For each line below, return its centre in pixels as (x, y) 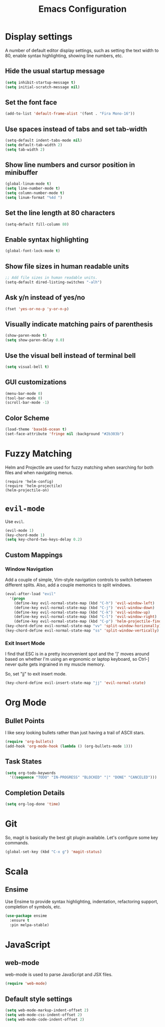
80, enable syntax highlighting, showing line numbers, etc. (64, 56)
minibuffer (22, 173)
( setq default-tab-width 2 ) (34, 145)
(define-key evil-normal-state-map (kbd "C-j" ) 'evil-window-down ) (84, 608)
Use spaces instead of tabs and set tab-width (76, 129)
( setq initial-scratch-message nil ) (42, 87)
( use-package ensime (26, 916)
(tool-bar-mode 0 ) (24, 398)
